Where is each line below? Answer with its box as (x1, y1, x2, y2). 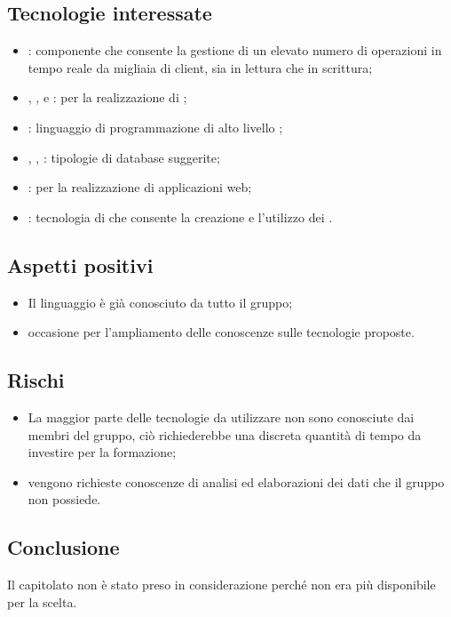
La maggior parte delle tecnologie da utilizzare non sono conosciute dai (28, 407, 415, 426)
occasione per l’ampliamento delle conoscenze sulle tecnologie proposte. (28, 323, 415, 341)
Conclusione (7, 533, 120, 561)
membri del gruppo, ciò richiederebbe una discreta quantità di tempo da (28, 425, 422, 444)
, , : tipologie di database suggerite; (28, 148, 220, 166)
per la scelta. (7, 592, 77, 611)
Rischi (7, 366, 65, 394)
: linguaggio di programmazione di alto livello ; (28, 117, 283, 136)
